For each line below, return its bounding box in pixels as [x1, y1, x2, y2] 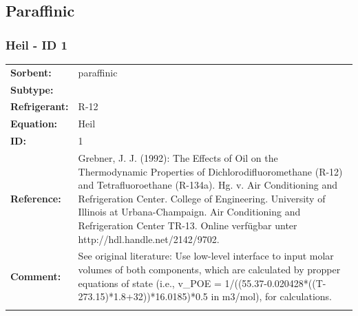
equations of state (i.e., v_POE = [78, 275, 222, 290]
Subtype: [10, 82, 54, 96]
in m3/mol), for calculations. [211, 289, 333, 304]
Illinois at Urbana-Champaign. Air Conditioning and [78, 204, 301, 219]
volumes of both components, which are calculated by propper [78, 262, 341, 276]
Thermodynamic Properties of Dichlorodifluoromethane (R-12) [78, 164, 343, 178]
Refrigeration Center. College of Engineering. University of [78, 191, 326, 205]
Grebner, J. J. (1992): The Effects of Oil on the [78, 150, 278, 165]
